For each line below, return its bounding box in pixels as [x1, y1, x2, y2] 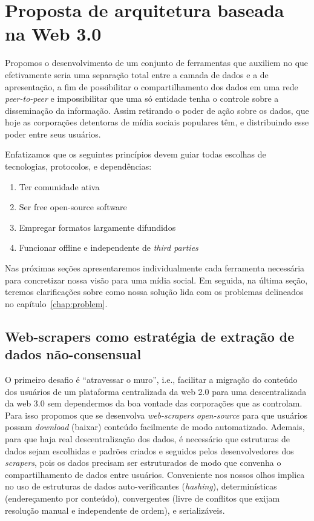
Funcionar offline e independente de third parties [19, 241, 198, 254]
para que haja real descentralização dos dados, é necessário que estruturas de [5, 432, 290, 445]
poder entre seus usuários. [5, 127, 101, 140]
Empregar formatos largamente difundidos [19, 221, 176, 233]
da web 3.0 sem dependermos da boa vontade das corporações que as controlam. [5, 397, 303, 410]
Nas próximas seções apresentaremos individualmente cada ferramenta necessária [5, 262, 305, 274]
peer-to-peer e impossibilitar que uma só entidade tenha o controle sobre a [5, 92, 279, 105]
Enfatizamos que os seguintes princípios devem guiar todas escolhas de [5, 148, 266, 161]
